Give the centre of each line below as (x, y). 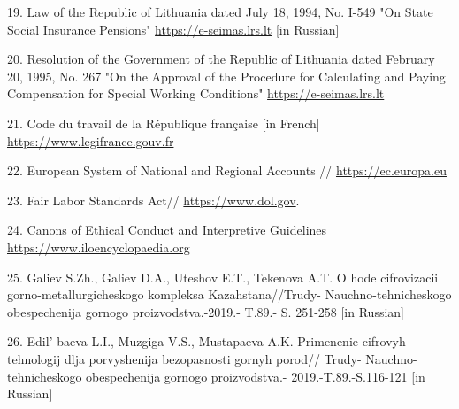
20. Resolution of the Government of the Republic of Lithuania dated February (221, 59)
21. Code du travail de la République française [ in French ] (164, 123)
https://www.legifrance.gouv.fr (91, 140)
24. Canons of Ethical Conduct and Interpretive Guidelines (167, 230)
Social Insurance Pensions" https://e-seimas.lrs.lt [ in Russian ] (173, 29)
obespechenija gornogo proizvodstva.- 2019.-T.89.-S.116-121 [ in (256, 376)
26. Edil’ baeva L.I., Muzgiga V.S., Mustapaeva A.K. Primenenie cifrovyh (207, 341)
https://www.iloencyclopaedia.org (99, 247)
